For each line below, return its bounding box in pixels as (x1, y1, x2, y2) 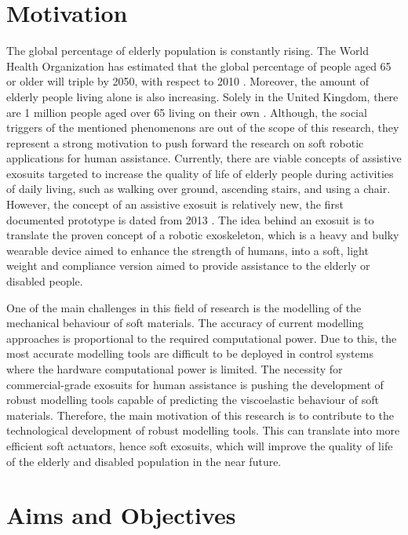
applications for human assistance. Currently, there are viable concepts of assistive (6, 150, 402, 166)
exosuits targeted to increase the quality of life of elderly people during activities (6, 165, 394, 181)
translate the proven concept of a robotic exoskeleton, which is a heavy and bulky (6, 227, 399, 243)
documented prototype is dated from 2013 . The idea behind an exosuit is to (6, 211, 374, 227)
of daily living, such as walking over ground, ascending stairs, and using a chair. (6, 180, 391, 197)
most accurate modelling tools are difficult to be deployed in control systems (6, 345, 373, 362)
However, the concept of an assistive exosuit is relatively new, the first (6, 196, 344, 213)
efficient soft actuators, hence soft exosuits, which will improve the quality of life (6, 437, 393, 453)
